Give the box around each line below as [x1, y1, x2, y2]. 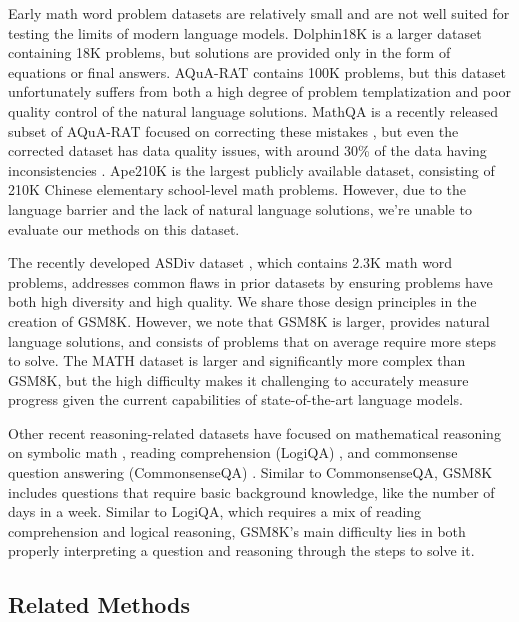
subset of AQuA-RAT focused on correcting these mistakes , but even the [8, 120, 459, 141]
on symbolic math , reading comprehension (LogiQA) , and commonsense [8, 442, 458, 463]
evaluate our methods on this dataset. [8, 218, 240, 239]
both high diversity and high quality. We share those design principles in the [8, 291, 477, 312]
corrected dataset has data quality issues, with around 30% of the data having [8, 140, 487, 161]
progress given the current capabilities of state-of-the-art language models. [8, 389, 463, 410]
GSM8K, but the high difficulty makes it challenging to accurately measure [8, 369, 469, 390]
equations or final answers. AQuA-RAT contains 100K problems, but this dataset [8, 61, 506, 82]
